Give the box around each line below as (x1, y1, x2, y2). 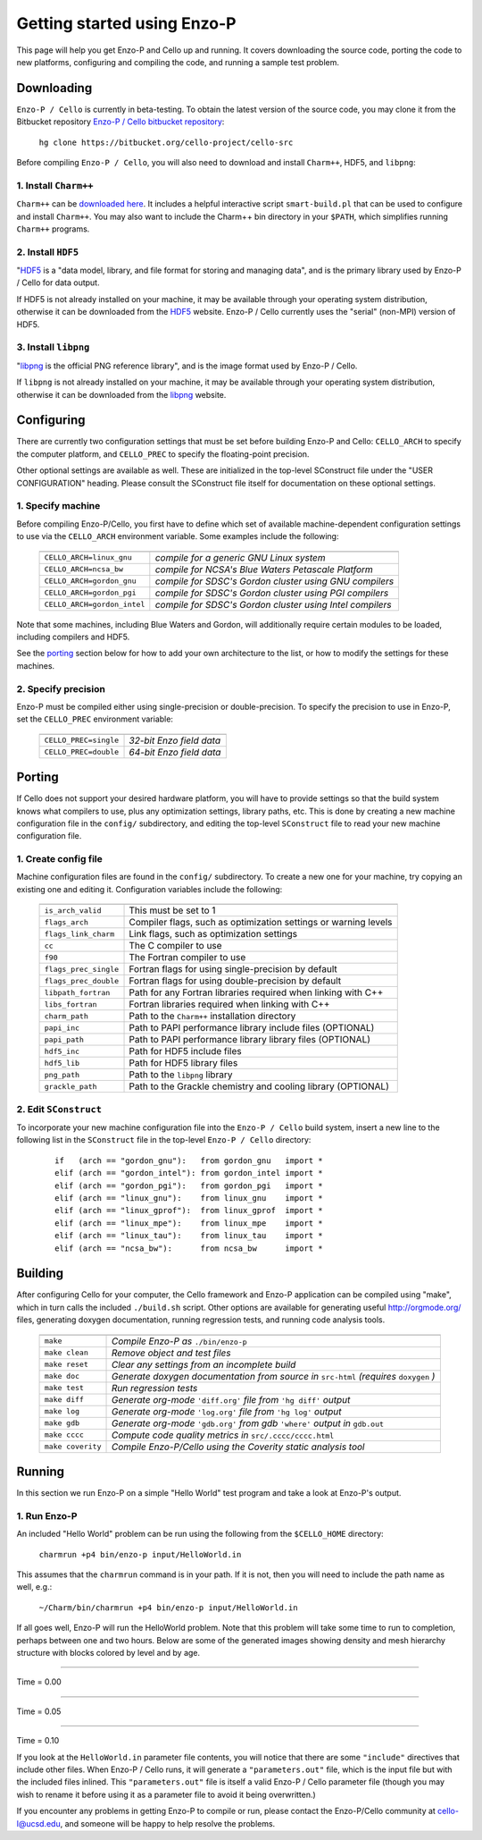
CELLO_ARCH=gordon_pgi (44, 588, 137, 598)
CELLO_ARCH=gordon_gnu (44, 577, 137, 586)
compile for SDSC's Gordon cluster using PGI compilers (154, 587, 389, 599)
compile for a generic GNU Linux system (154, 551, 326, 563)
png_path (44, 1069, 80, 1079)
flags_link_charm (44, 929, 115, 939)
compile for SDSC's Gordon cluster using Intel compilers (154, 598, 392, 611)
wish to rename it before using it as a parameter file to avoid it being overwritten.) (16, 1789, 316, 1800)
